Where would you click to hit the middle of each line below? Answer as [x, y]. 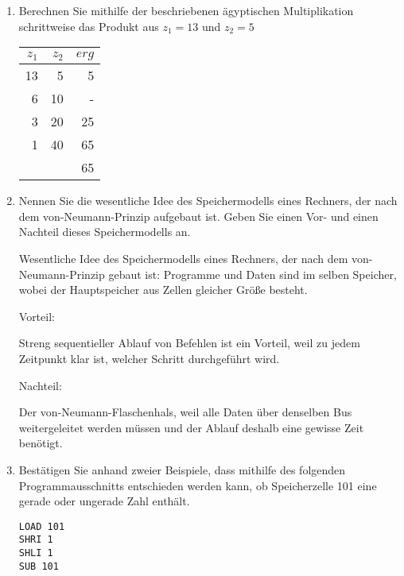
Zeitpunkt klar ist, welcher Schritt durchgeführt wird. [149, 358]
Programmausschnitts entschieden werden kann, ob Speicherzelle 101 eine [198, 485]
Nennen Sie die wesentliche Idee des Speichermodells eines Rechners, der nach [208, 201]
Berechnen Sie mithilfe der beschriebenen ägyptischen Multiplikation [186, 10]
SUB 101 [39, 566]
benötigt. [41, 443]
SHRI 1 [36, 540]
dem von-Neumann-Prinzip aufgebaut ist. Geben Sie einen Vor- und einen [198, 216]
